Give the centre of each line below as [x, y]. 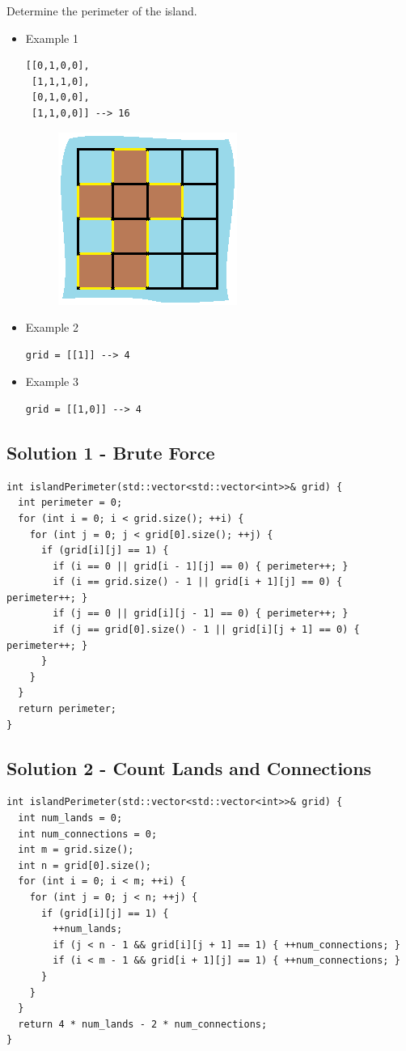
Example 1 [52, 38]
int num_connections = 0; [88, 834]
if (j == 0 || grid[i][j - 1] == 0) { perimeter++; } [201, 614]
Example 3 [52, 381]
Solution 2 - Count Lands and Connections [189, 767]
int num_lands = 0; [70, 818]
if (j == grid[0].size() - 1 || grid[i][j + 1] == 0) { [206, 630]
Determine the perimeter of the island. [102, 11]
